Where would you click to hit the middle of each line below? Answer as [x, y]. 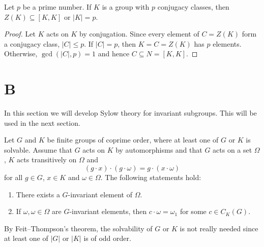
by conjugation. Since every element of [139, 34]
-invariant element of [100, 194]
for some [193, 211]
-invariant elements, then [108, 211]
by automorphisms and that [159, 149]
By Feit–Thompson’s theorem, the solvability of [78, 228]
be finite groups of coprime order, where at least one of [133, 140]
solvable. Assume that [38, 149]
